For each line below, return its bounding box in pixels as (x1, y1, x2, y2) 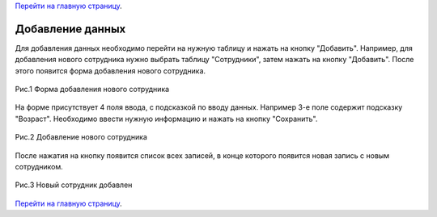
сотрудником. (15, 162, 64, 172)
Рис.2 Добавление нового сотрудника (15, 132, 147, 142)
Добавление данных (15, 22, 126, 35)
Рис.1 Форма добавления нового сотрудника (15, 85, 170, 94)
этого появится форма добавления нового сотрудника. (15, 65, 206, 76)
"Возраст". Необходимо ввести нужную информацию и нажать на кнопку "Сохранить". (15, 114, 318, 123)
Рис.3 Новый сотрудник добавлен (15, 180, 133, 190)
